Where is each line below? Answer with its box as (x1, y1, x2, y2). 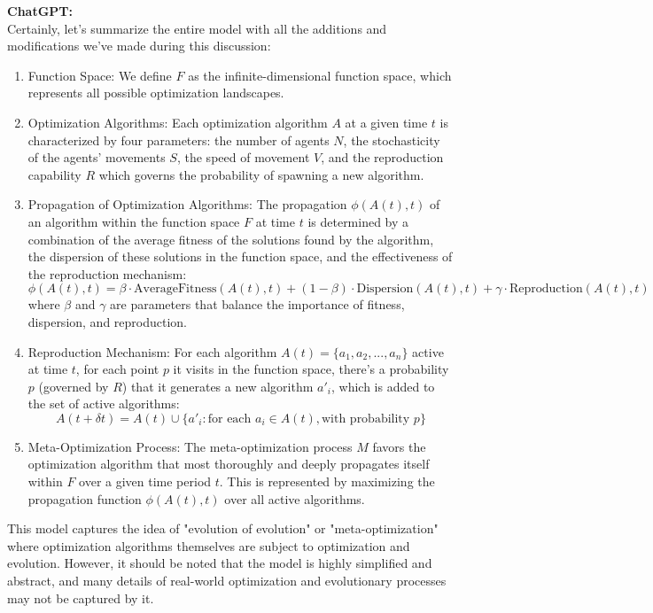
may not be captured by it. (7, 588, 154, 607)
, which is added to (330, 376, 435, 395)
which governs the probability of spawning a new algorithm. (98, 165, 424, 183)
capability (27, 165, 82, 183)
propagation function (27, 489, 142, 508)
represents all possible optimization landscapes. (27, 83, 284, 102)
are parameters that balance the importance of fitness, (110, 295, 405, 314)
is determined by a (307, 212, 409, 230)
